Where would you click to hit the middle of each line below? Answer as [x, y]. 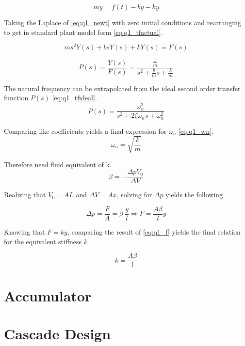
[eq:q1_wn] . [196, 131]
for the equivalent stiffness [43, 241]
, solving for [134, 195]
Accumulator [48, 295]
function [16, 98]
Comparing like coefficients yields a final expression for [85, 131]
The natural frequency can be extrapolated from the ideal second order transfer [122, 88]
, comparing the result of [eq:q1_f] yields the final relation [154, 232]
